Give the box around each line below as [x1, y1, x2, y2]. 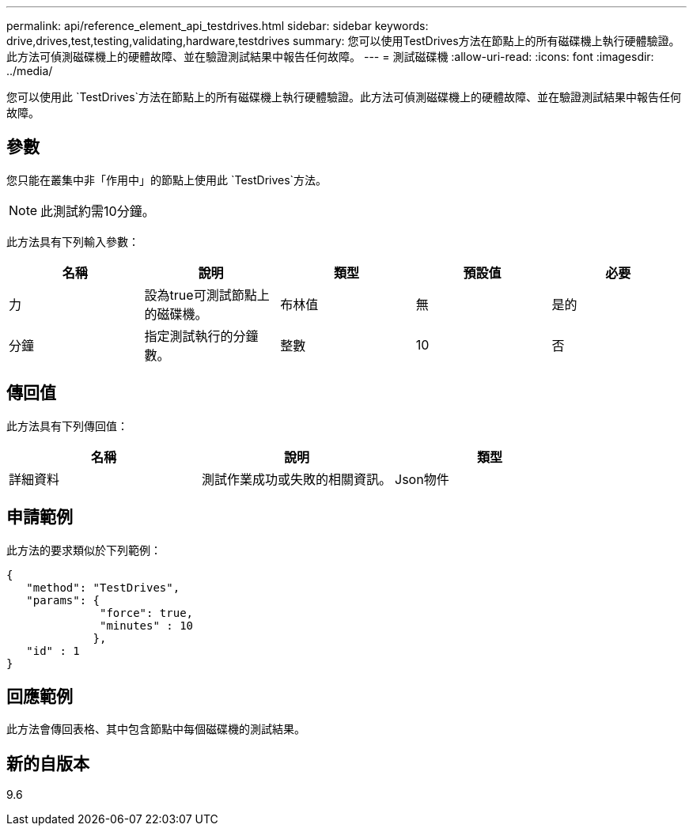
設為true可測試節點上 [144, 286, 270, 303]
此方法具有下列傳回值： [6, 418, 128, 433]
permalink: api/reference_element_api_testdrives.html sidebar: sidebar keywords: [6, 19, 429, 32]
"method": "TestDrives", [26, 581, 180, 594]
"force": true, [100, 606, 194, 619]
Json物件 [395, 471, 449, 487]
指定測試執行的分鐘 [144, 327, 259, 344]
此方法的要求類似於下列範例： [6, 543, 161, 557]
